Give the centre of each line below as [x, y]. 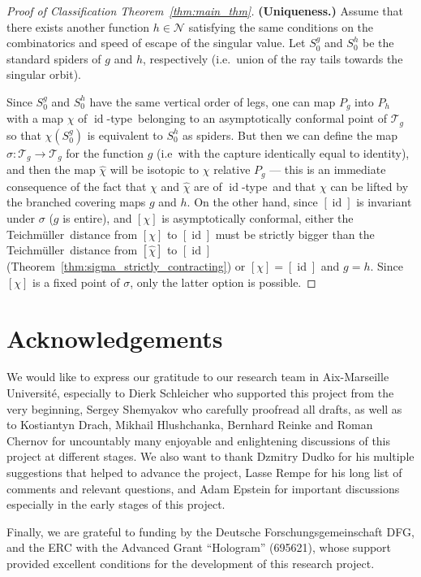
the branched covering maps [76, 202]
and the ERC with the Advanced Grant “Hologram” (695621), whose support [199, 547]
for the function [105, 152]
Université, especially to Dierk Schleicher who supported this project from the [200, 393]
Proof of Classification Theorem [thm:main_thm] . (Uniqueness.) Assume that [205, 11]
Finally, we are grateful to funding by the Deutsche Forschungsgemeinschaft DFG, [210, 531]
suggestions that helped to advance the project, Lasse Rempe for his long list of [204, 473]
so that [24, 134]
